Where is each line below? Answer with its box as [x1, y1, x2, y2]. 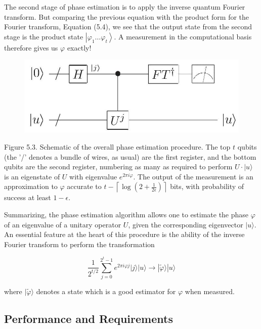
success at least [4, 192, 51, 203]
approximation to [4, 181, 58, 192]
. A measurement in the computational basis [114, 31, 252, 41]
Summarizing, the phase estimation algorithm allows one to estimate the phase [4, 209, 249, 219]
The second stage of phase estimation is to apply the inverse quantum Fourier [4, 2, 245, 12]
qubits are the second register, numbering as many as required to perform [4, 161, 233, 172]
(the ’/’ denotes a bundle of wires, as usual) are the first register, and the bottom [4, 151, 256, 162]
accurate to [67, 181, 102, 192]
